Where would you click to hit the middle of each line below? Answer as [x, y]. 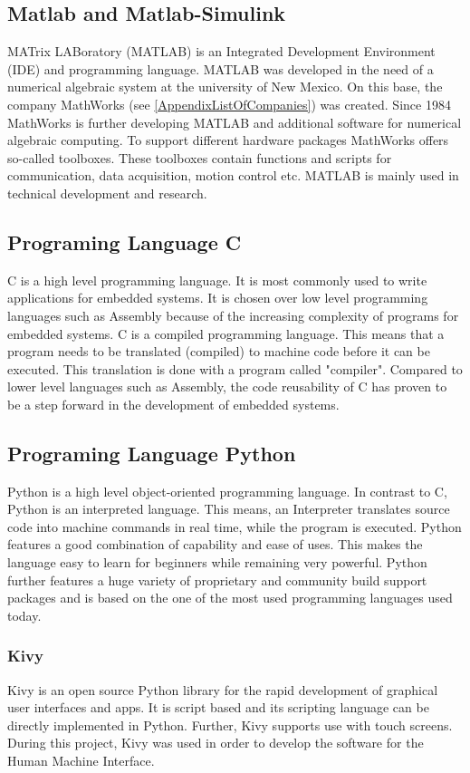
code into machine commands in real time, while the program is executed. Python [235, 526]
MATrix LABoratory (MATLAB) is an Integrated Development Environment [221, 51]
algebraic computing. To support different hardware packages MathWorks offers [228, 140]
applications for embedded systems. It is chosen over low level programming [218, 298]
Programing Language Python [152, 453]
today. [24, 615]
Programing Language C [125, 242]
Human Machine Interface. [81, 761]
